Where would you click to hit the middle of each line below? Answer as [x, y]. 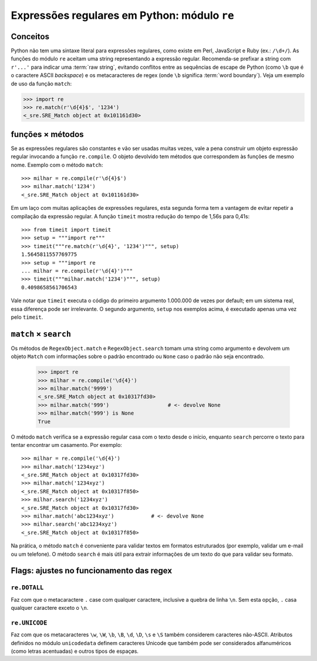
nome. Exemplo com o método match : [57, 165]
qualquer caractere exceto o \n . [50, 608]
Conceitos [30, 36]
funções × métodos [48, 134]
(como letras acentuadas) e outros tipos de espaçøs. [75, 651]
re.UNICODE [29, 622]
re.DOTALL [27, 588]
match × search [41, 334]
